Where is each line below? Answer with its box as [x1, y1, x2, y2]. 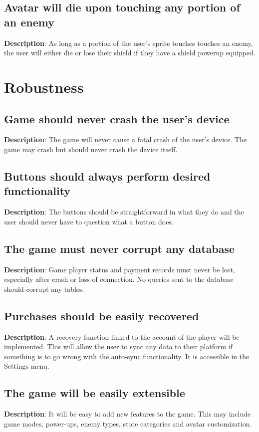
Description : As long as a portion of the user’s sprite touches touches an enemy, [4, 37, 253, 48]
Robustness [4, 76, 84, 97]
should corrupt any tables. [4, 283, 84, 294]
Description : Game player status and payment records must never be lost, [4, 264, 235, 274]
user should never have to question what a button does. [4, 216, 174, 226]
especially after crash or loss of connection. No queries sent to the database [4, 274, 234, 284]
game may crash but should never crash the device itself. [4, 144, 178, 154]
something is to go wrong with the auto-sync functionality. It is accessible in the [4, 351, 250, 361]
